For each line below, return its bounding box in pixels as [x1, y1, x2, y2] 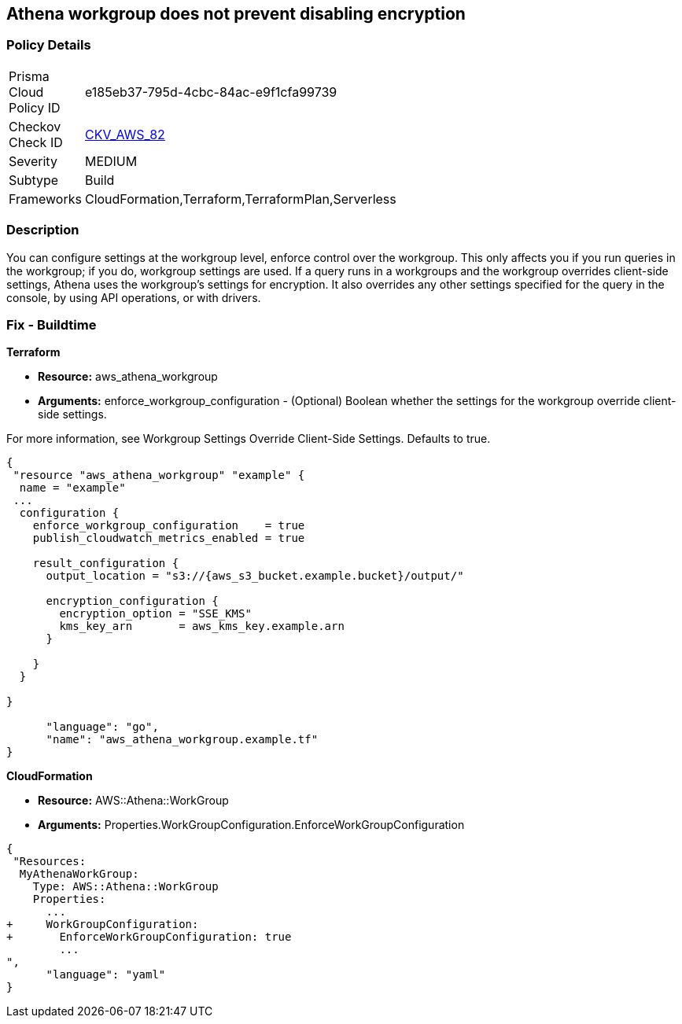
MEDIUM [84, 153, 138, 169]
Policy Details [6, 37, 91, 53]
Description [6, 222, 79, 238]
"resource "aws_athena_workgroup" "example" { [13, 469, 305, 482]
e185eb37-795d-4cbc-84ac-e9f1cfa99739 [84, 83, 337, 100]
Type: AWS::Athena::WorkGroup [32, 880, 219, 893]
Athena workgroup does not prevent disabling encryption [6, 4, 466, 24]
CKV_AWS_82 [84, 126, 165, 142]
